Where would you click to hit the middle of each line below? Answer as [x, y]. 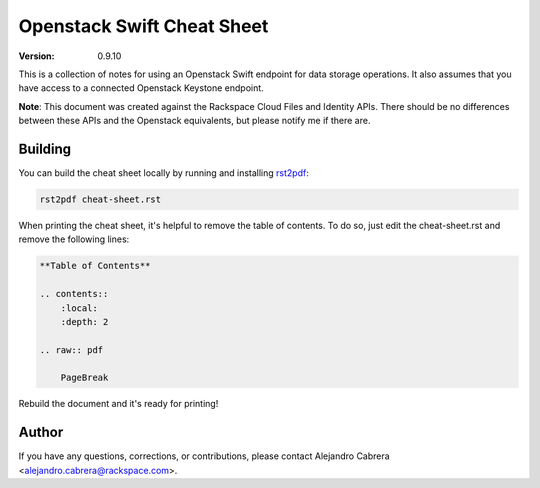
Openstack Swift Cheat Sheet [143, 26]
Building [45, 148]
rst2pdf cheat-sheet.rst [100, 199]
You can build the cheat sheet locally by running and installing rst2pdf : [163, 173]
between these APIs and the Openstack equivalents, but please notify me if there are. [194, 121]
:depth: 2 [84, 321]
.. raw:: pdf [71, 349]
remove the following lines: [74, 239]
